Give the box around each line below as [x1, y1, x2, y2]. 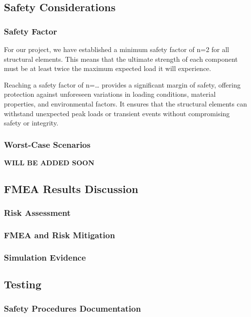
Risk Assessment [4, 207, 71, 219]
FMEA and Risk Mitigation [4, 229, 115, 241]
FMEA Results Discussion [4, 181, 139, 196]
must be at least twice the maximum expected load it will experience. [4, 63, 211, 73]
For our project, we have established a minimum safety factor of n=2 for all [4, 44, 230, 54]
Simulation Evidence [4, 251, 86, 263]
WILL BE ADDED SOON [4, 157, 94, 167]
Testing [4, 277, 41, 292]
